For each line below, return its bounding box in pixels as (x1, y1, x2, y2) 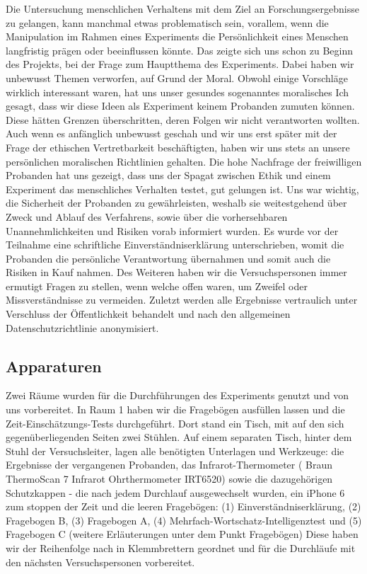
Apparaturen (6, 355, 102, 377)
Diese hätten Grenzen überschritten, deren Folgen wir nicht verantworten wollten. (6, 112, 360, 127)
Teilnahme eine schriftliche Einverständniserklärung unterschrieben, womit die (6, 237, 344, 252)
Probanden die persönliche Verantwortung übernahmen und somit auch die (6, 251, 331, 265)
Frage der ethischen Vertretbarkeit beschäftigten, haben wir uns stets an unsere (6, 139, 350, 154)
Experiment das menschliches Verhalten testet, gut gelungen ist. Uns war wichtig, (6, 181, 359, 196)
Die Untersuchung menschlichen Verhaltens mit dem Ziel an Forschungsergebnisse (6, 1, 359, 16)
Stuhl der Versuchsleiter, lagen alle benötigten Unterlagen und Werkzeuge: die (6, 443, 344, 458)
